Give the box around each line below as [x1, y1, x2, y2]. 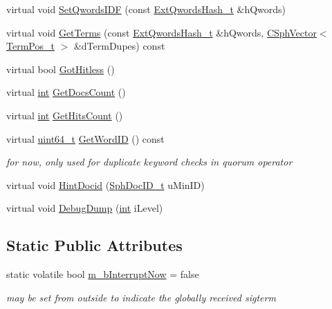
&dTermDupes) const [73, 39, 165, 53]
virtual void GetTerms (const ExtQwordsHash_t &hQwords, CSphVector [6, 25, 317, 39]
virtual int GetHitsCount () [6, 108, 123, 122]
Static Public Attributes [6, 235, 183, 256]
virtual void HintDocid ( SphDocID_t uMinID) [6, 177, 205, 192]
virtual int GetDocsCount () [6, 85, 126, 99]
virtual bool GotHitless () [6, 61, 115, 76]
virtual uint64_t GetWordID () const [6, 131, 165, 146]
